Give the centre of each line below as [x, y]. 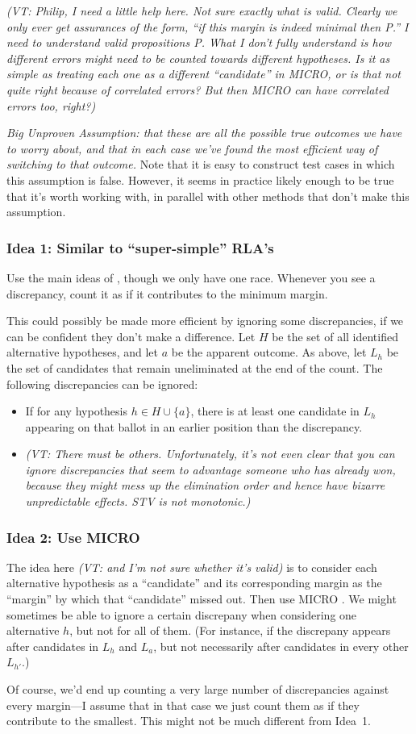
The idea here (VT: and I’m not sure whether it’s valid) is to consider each [192, 567]
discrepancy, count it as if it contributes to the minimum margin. [167, 293]
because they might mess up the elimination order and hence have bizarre [205, 485]
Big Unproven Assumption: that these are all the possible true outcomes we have [204, 133]
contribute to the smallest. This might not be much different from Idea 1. [189, 721]
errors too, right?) [51, 105]
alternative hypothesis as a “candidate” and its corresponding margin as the [194, 583]
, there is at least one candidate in [275, 411]
